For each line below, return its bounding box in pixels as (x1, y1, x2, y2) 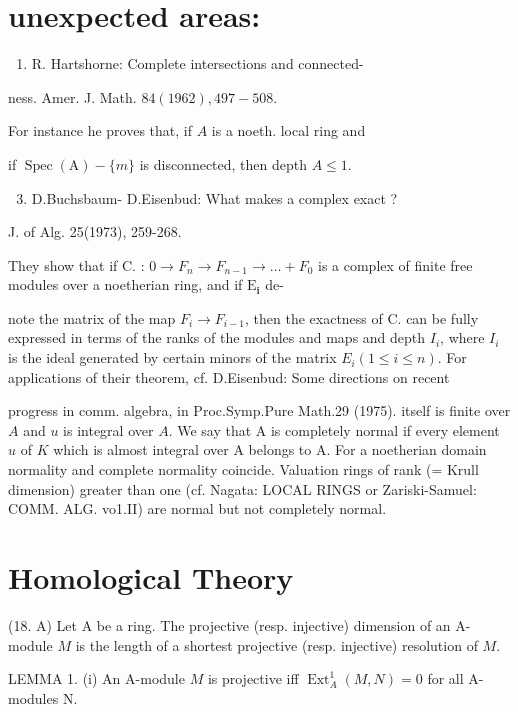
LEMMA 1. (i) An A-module (8, 668, 185, 689)
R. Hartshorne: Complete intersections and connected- (31, 53, 364, 74)
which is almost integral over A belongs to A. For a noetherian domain (53, 439, 487, 460)
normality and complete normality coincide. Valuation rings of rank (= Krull (8, 459, 479, 480)
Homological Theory (8, 557, 294, 597)
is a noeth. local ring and (211, 120, 366, 141)
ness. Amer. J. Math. (8, 86, 137, 107)
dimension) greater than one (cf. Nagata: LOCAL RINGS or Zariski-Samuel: (8, 478, 477, 499)
